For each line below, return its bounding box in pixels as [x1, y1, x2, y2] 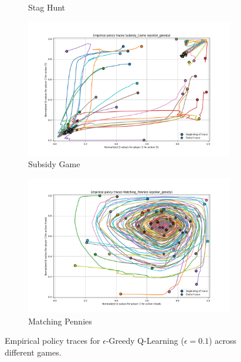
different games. [5, 346, 62, 358]
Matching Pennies [28, 314, 92, 327]
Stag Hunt [28, 1, 66, 13]
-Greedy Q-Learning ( [106, 334, 184, 347]
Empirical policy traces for [5, 334, 100, 347]
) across [209, 334, 237, 347]
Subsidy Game [28, 158, 80, 170]
